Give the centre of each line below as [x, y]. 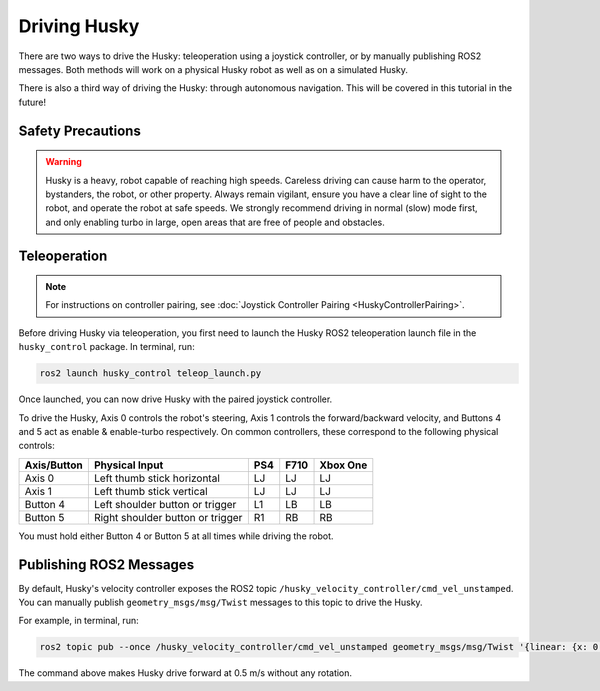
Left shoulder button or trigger [165, 504]
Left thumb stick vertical [151, 491]
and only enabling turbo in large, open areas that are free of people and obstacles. [215, 222]
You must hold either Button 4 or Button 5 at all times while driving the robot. [176, 536]
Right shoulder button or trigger [168, 517]
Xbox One [343, 465]
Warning [63, 162]
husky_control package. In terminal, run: [106, 347]
